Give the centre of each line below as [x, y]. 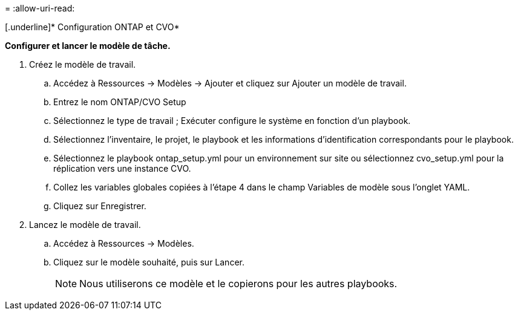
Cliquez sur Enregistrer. [100, 206]
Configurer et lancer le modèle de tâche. [88, 46]
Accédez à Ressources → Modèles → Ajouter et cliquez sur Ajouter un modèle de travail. [230, 83]
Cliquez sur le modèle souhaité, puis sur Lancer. [149, 262]
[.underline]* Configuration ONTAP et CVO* [92, 27]
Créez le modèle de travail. [83, 64]
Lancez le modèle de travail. [85, 225]
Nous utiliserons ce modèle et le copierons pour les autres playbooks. [238, 284]
